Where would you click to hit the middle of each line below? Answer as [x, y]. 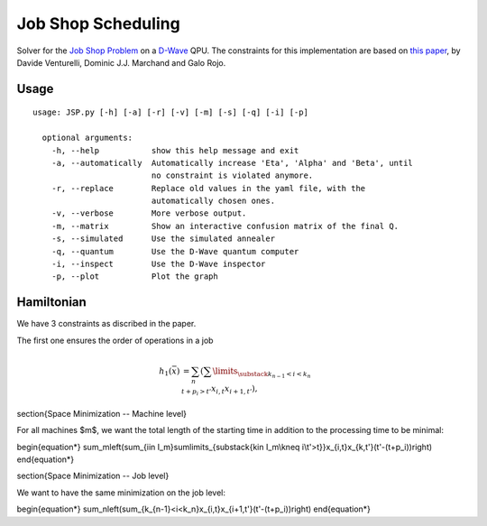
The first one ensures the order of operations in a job [115, 340]
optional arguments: [87, 138]
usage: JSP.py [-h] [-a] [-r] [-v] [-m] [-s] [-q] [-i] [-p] [170, 112]
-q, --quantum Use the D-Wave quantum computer [175, 251]
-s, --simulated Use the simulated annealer [163, 239]
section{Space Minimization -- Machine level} [102, 413]
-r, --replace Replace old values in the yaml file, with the [208, 188]
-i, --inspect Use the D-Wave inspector [158, 264]
